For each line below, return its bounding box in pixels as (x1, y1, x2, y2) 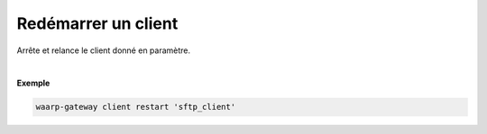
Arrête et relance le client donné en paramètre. (16, 45, 191, 56)
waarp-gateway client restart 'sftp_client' (35, 102, 236, 112)
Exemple (16, 77, 51, 89)
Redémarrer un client (16, 13, 179, 33)
